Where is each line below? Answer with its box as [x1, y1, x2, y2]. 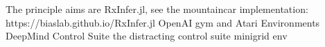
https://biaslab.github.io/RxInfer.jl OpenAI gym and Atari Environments [6, 15, 320, 29]
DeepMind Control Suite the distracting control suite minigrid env [6, 29, 288, 43]
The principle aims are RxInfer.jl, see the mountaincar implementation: [6, 2, 308, 16]
